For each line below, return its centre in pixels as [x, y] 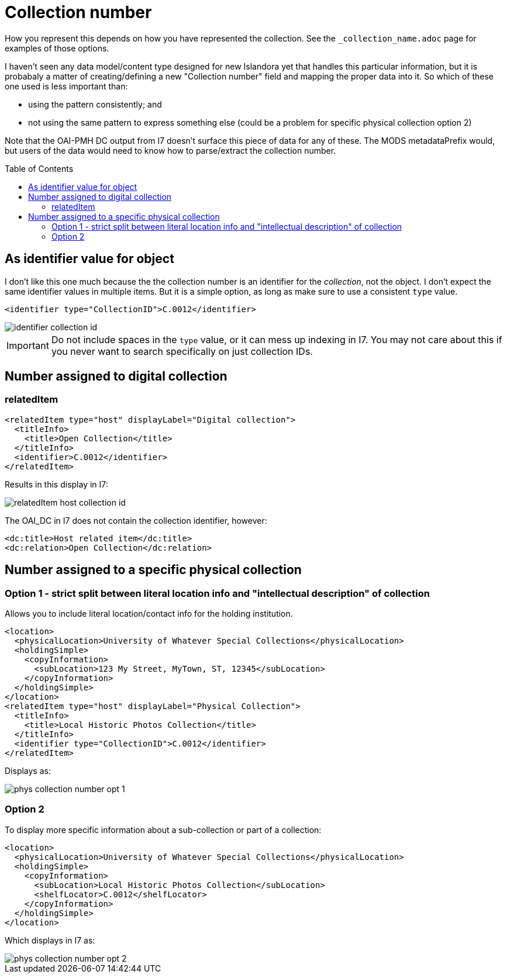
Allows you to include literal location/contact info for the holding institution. [149, 614]
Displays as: [28, 771]
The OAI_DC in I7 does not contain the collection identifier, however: [136, 520]
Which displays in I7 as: [50, 940]
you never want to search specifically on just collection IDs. [182, 351]
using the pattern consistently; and [95, 104]
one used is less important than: [66, 86]
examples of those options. [57, 48]
